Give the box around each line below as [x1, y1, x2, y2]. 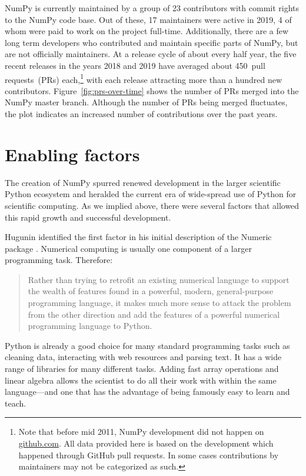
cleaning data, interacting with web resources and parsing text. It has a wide [5, 351, 282, 363]
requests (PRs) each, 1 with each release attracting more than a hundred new [5, 71, 282, 85]
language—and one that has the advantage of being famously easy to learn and [5, 385, 290, 398]
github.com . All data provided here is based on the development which [18, 437, 274, 449]
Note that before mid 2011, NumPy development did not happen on [18, 425, 264, 438]
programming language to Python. [28, 319, 152, 332]
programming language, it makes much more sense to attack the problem [28, 297, 291, 309]
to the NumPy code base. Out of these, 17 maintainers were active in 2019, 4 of [5, 13, 292, 25]
